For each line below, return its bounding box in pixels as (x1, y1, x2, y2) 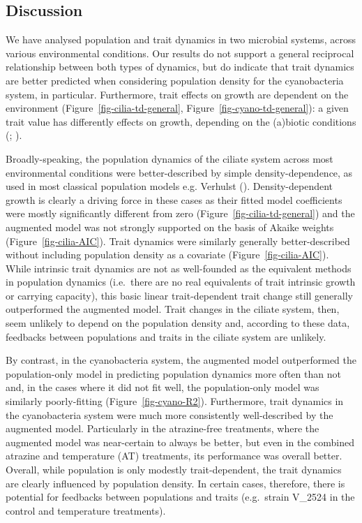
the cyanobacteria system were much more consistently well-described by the (6, 407, 333, 422)
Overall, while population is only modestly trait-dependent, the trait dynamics (6, 462, 342, 477)
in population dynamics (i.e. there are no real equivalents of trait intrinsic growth (6, 274, 356, 289)
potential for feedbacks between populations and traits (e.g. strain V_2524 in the (6, 489, 355, 504)
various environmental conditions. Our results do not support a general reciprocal (6, 45, 354, 60)
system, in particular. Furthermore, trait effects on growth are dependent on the (6, 87, 349, 101)
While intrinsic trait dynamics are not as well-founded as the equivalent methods (6, 260, 352, 275)
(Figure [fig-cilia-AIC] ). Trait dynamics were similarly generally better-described (6, 233, 350, 248)
